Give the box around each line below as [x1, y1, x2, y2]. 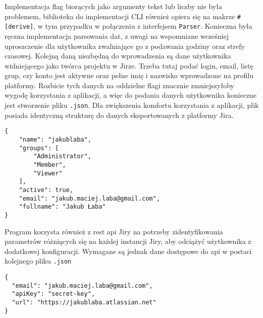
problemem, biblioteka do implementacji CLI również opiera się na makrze [5, 11, 235, 21]
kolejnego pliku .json [5, 256, 72, 266]
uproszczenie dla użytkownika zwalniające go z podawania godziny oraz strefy [5, 40, 245, 51]
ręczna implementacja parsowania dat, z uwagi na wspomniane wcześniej [5, 30, 229, 41]
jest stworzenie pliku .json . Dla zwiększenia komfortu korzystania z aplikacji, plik [5, 100, 259, 110]
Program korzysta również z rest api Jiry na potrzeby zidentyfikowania [5, 226, 223, 236]
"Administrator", [33, 153, 91, 160]
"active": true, [19, 186, 74, 194]
